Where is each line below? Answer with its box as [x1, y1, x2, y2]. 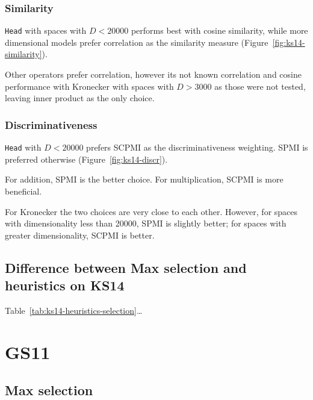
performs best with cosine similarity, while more [131, 24, 308, 37]
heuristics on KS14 [5, 276, 125, 295]
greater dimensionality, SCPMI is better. [5, 228, 155, 241]
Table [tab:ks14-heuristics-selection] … [5, 304, 143, 316]
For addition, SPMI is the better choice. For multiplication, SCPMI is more [5, 173, 284, 186]
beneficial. [5, 184, 42, 197]
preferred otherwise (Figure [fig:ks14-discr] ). [5, 152, 168, 165]
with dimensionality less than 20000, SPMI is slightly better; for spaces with [5, 217, 287, 230]
